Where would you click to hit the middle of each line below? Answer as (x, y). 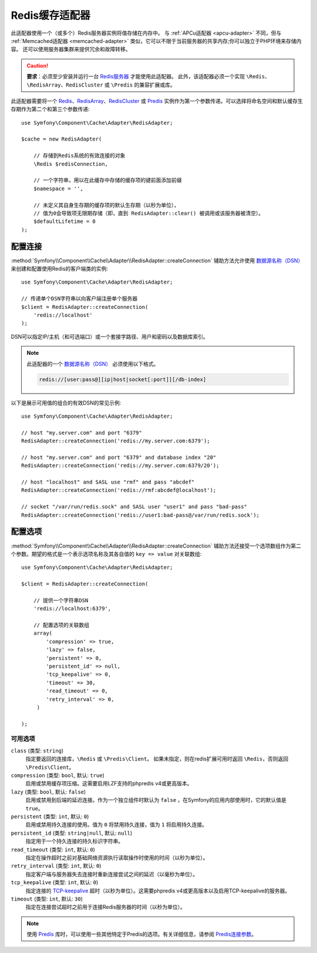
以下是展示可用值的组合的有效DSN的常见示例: (66, 402)
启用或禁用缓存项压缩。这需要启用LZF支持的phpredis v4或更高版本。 (109, 784)
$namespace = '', (58, 189)
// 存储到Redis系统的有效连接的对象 (79, 156)
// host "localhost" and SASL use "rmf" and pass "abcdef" (108, 482)
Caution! (38, 65)
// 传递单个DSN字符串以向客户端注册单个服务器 (80, 299)
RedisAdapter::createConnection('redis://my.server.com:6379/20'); (120, 466)
